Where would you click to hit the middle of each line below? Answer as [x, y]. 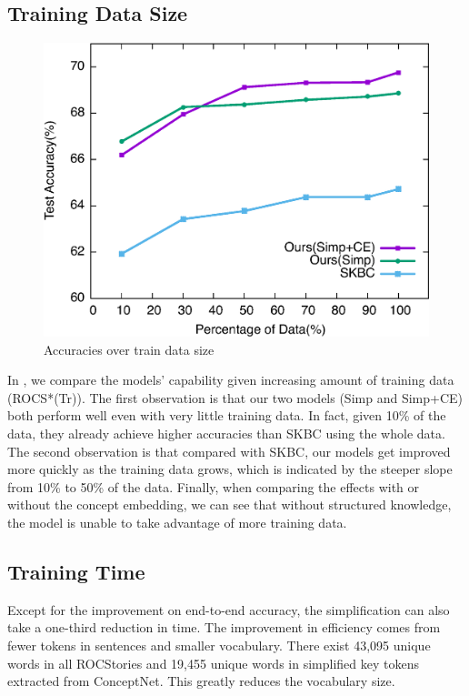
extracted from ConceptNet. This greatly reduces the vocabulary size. [201, 681]
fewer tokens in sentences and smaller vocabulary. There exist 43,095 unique [219, 645]
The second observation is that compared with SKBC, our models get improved [229, 451]
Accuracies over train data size [129, 349]
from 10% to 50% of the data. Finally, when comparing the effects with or [214, 486]
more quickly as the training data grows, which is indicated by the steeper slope [230, 469]
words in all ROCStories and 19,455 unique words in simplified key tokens [213, 663]
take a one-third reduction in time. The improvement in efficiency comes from [224, 627]
